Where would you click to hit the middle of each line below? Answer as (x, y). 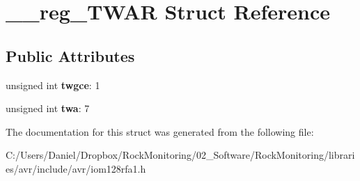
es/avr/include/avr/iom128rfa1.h (76, 168)
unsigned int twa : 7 (48, 108)
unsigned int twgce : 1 (53, 85)
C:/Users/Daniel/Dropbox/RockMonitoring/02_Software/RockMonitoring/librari (180, 155)
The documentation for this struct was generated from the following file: (160, 131)
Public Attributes (70, 55)
